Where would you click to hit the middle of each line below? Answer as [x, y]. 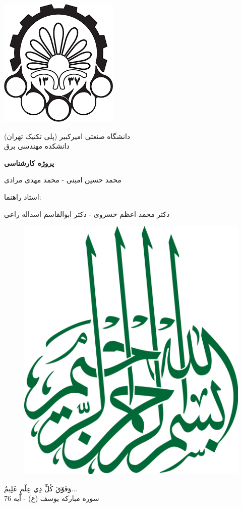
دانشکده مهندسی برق [37, 146]
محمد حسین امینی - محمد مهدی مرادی [63, 180]
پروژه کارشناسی [29, 163]
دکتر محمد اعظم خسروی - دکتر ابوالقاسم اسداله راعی [87, 214]
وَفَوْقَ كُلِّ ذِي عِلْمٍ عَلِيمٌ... [41, 488]
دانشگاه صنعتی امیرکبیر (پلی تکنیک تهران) [67, 136]
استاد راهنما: [23, 196]
